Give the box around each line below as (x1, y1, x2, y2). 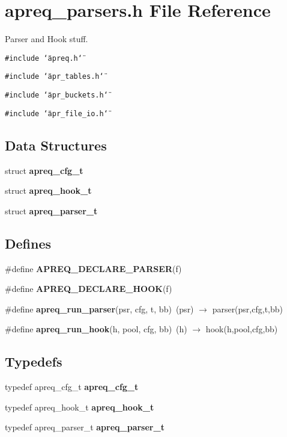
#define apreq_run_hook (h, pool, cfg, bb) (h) (5, 323, 187, 335)
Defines (5, 234, 52, 252)
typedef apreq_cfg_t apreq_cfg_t (5, 380, 139, 393)
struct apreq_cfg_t (5, 164, 83, 176)
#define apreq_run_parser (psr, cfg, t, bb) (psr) (5, 302, 194, 315)
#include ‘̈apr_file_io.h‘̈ (5, 109, 108, 118)
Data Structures (5, 135, 107, 154)
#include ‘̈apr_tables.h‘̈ (5, 72, 104, 81)
